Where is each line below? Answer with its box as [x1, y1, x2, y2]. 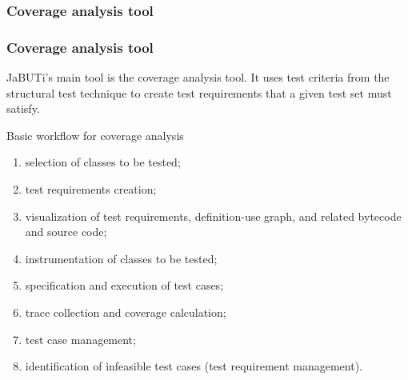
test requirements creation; [25, 181, 157, 198]
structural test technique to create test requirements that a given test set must [6, 84, 392, 101]
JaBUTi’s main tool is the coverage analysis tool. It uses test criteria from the [6, 69, 390, 86]
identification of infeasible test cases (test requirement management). [25, 358, 362, 374]
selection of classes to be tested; [25, 154, 181, 170]
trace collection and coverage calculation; [25, 304, 226, 320]
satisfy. [6, 100, 40, 117]
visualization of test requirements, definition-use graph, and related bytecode [25, 207, 402, 224]
